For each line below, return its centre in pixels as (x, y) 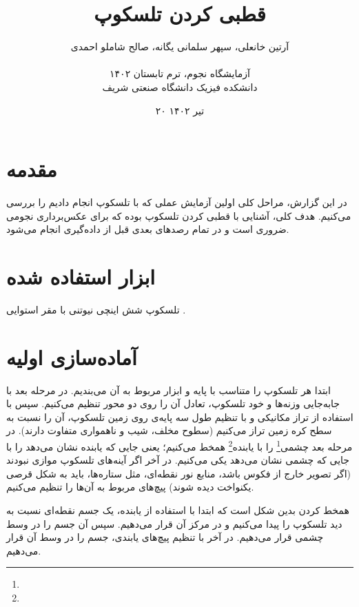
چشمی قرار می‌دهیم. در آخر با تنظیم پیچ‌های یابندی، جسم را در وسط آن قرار (165, 537)
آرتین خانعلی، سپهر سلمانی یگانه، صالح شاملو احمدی (180, 47)
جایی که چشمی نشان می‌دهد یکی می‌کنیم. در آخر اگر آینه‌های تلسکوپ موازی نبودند (178, 460)
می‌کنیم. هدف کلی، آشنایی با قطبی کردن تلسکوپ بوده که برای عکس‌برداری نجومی (179, 215)
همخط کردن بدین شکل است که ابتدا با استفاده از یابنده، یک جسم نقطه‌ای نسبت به (178, 510)
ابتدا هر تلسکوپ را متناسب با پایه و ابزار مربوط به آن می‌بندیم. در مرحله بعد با (168, 390)
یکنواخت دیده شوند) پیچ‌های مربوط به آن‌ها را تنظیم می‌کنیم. (130, 487)
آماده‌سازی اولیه (72, 357)
